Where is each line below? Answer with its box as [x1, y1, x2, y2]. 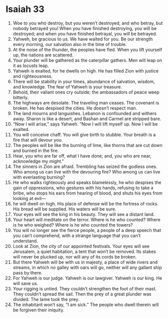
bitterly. [12, 94, 29, 100]
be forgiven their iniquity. [12, 306, 64, 313]
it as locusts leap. [12, 62, 49, 68]
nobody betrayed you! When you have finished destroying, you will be [12, 25, 157, 31]
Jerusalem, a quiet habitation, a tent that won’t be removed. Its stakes [12, 248, 156, 254]
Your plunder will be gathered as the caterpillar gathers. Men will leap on [12, 57, 163, 63]
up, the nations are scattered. [12, 51, 74, 58]
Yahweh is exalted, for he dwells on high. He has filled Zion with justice [12, 67, 159, 73]
